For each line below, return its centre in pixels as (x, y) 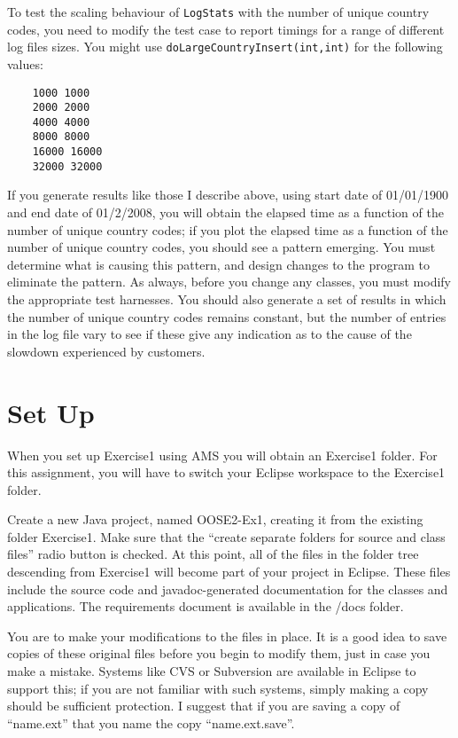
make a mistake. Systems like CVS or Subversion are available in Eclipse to (212, 671)
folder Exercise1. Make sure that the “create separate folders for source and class (226, 536)
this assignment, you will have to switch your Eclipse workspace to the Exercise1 (226, 472)
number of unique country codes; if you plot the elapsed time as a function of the (228, 229)
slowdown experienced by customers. (106, 351)
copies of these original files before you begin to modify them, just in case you (219, 653)
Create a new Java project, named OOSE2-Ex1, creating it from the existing (215, 519)
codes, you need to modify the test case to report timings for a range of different (226, 29)
